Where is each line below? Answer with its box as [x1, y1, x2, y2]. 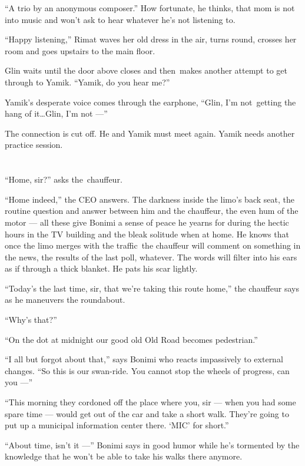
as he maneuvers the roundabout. [5, 293, 125, 306]
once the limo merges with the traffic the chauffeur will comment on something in [5, 239, 301, 252]
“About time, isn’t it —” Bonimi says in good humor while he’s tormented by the [5, 438, 300, 451]
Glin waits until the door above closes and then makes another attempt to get [5, 64, 287, 77]
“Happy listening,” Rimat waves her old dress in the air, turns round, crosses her [5, 33, 297, 45]
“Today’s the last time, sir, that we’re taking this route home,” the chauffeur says [5, 282, 299, 294]
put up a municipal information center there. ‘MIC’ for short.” [5, 419, 229, 431]
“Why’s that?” [5, 313, 57, 326]
